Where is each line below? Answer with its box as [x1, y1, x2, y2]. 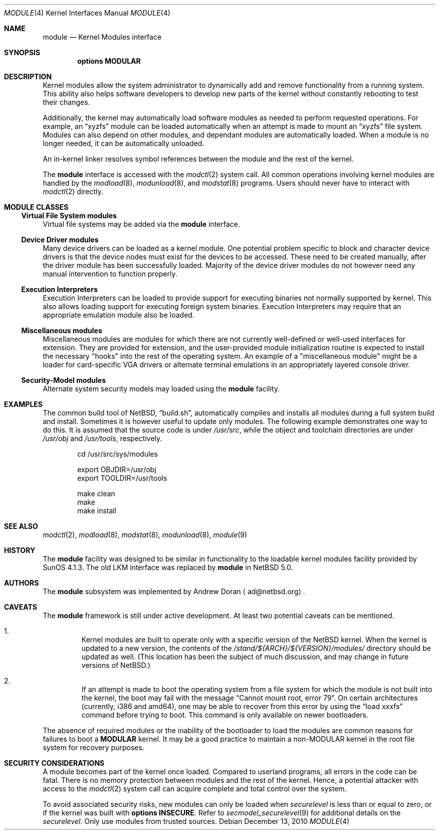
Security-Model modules [21, 376, 106, 384]
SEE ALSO [4, 522, 38, 530]
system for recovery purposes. [43, 743, 144, 752]
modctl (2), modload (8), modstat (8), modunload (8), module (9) [43, 530, 248, 539]
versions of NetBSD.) [81, 661, 151, 669]
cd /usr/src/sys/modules [77, 450, 158, 458]
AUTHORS [4, 579, 39, 587]
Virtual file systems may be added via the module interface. [43, 220, 240, 228]
